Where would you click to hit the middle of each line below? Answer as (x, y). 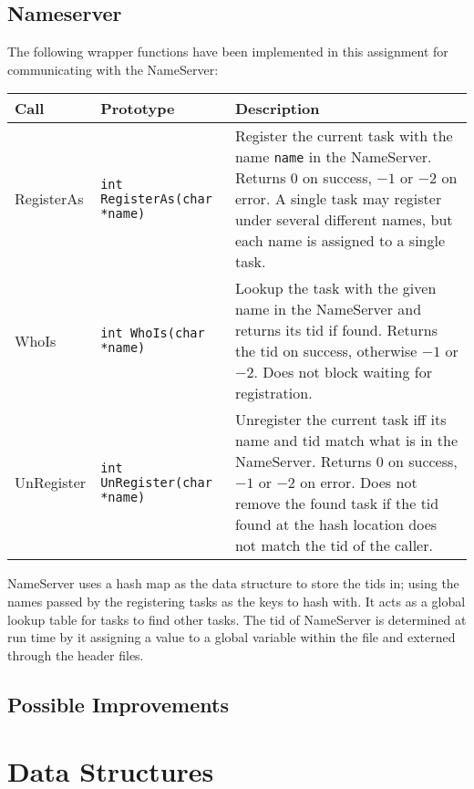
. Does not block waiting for (343, 372)
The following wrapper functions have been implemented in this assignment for (228, 52)
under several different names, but (344, 220)
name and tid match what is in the (346, 441)
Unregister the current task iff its (340, 420)
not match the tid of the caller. (334, 545)
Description (277, 109)
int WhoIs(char (153, 333)
